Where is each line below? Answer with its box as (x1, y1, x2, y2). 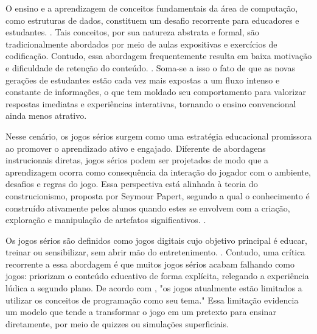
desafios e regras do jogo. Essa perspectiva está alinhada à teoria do (5, 177, 258, 190)
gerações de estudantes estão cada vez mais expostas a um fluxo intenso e (5, 73, 280, 86)
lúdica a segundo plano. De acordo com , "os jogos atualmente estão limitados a (5, 282, 302, 294)
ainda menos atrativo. (5, 109, 87, 122)
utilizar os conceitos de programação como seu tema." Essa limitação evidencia (5, 293, 299, 306)
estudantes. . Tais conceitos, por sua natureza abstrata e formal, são (5, 26, 259, 38)
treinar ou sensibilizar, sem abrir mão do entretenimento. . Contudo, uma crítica (5, 246, 305, 258)
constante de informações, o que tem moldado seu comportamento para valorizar (5, 85, 306, 98)
